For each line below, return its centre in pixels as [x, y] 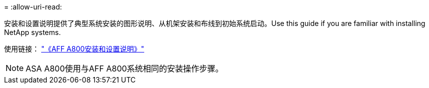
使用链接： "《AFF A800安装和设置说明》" [74, 49]
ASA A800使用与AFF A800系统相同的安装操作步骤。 [125, 68]
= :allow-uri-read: [33, 7]
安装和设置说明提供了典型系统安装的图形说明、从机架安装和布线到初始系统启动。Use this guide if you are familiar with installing [215, 23]
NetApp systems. [32, 32]
